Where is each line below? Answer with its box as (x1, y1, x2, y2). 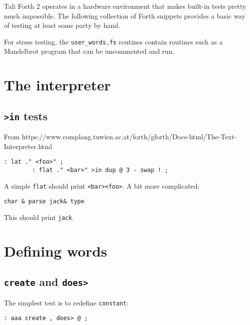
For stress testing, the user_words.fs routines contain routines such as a (4, 36, 223, 46)
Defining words (4, 240, 107, 260)
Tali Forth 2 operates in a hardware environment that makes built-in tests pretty (4, 1, 247, 11)
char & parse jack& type (4, 198, 84, 205)
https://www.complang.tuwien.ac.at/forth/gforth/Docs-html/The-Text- (21, 131, 237, 142)
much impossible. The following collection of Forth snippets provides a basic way (4, 10, 246, 21)
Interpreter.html (4, 141, 52, 151)
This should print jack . (4, 212, 74, 222)
